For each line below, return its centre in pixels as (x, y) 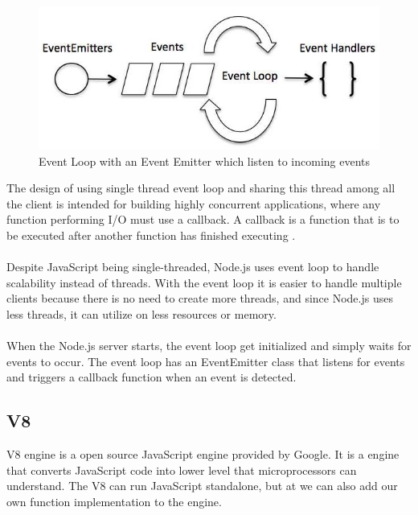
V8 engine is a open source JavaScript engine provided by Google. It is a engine (203, 454)
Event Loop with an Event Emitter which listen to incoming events (205, 161)
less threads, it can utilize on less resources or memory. (141, 314)
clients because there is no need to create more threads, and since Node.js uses (200, 298)
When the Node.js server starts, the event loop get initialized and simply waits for (209, 346)
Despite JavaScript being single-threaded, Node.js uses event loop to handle (193, 267)
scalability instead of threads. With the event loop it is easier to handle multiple (204, 282)
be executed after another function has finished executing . (151, 235)
